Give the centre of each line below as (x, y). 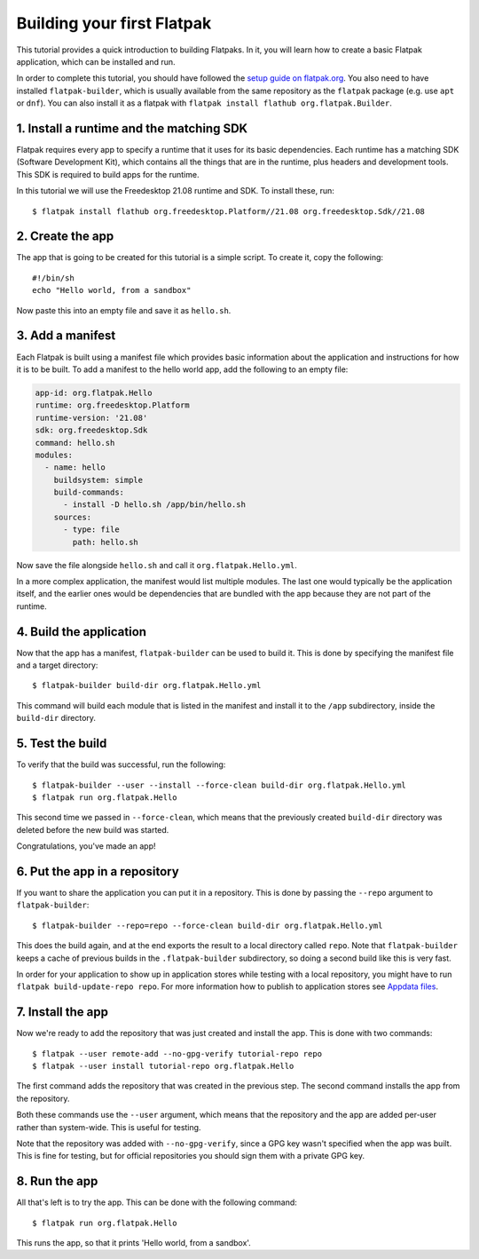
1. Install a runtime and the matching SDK (132, 128)
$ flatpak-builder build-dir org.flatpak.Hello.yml (147, 685)
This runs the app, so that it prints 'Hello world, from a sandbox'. (134, 1243)
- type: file (91, 530)
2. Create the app (65, 237)
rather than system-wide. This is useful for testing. (109, 1127)
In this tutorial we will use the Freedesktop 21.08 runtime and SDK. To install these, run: (175, 191)
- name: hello (75, 467)
